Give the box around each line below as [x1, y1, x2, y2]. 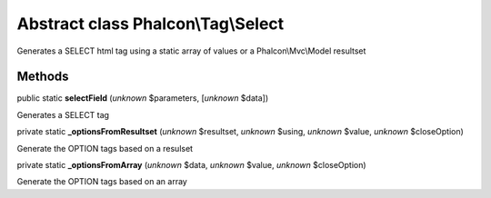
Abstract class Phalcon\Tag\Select [16, 14, 285, 34]
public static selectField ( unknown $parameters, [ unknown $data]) [16, 93, 268, 104]
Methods [16, 69, 69, 84]
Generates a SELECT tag [16, 109, 109, 120]
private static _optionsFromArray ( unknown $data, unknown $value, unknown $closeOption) [16, 160, 367, 171]
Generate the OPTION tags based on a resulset [16, 143, 194, 153]
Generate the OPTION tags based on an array [16, 176, 188, 187]
